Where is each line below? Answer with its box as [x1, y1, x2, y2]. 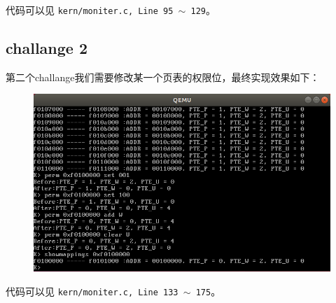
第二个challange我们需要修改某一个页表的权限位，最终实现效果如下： [6, 69, 320, 84]
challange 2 [6, 37, 88, 59]
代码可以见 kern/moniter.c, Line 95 [6, 3, 174, 17]
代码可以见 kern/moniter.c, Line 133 [6, 283, 178, 298]
